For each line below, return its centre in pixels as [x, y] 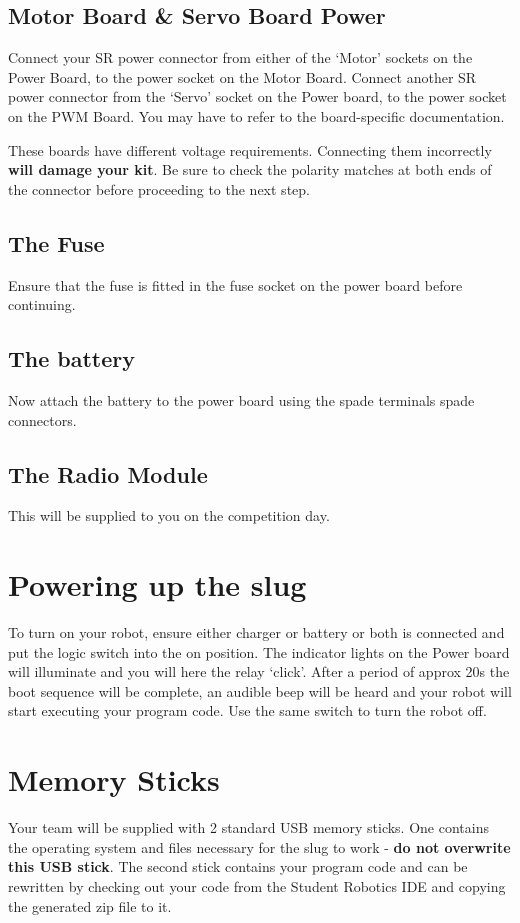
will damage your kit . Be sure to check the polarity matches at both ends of [250, 169]
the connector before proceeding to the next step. [159, 188]
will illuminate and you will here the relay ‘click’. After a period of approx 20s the [259, 671]
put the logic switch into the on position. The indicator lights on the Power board [259, 651]
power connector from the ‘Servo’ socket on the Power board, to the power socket [257, 96]
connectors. [42, 419]
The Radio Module [108, 473]
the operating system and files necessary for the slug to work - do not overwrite [259, 846]
